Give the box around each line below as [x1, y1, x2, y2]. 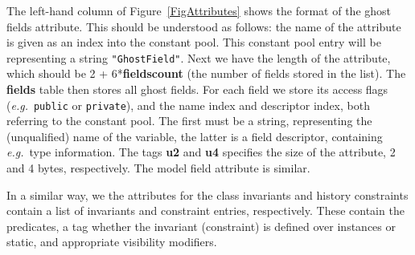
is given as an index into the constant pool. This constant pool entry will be [6, 34, 381, 51]
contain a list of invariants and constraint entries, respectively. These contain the [6, 202, 405, 219]
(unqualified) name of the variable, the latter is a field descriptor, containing [6, 127, 383, 144]
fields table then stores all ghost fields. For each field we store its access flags [6, 81, 388, 98]
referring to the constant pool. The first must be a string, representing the [6, 112, 372, 129]
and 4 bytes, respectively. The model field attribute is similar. [6, 160, 310, 176]
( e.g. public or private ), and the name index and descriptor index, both [6, 96, 370, 113]
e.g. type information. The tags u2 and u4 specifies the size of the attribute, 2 [6, 144, 396, 160]
